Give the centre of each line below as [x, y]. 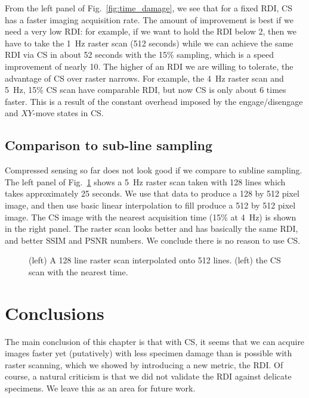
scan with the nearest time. [78, 271]
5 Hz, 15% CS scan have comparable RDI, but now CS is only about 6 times [146, 90]
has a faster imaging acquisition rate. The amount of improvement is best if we [149, 19]
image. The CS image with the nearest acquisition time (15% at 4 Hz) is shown [151, 217]
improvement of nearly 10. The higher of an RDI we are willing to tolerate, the [149, 66]
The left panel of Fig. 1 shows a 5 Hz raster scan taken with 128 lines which [145, 181]
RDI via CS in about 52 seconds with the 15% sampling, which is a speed [140, 55]
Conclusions [55, 313]
